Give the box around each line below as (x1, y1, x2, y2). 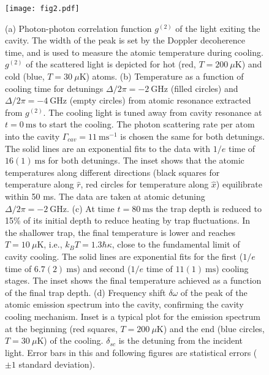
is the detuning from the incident (118, 334, 243, 347)
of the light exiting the (175, 21, 260, 34)
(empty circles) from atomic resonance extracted (69, 94, 251, 107)
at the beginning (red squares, (5, 322, 118, 335)
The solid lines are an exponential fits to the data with (5, 142, 211, 154)
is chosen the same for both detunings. (120, 130, 265, 142)
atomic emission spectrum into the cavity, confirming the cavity (5, 298, 244, 311)
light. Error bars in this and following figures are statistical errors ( (5, 346, 257, 358)
